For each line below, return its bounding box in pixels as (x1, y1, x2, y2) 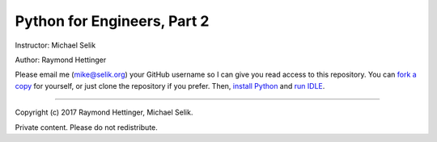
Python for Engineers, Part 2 (15, 12, 210, 30)
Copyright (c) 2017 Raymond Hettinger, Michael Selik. (15, 107, 193, 117)
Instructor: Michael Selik (15, 40, 96, 50)
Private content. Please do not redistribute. (15, 122, 158, 132)
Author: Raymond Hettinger (15, 55, 107, 65)
